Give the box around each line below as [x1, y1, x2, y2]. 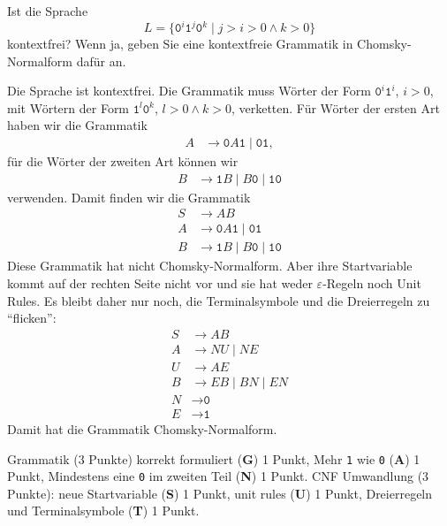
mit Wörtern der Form [7, 98, 130, 117]
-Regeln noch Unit [322, 274, 421, 292]
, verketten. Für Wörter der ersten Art [231, 98, 440, 117]
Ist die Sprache [7, 2, 88, 19]
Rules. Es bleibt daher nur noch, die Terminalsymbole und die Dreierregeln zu [7, 291, 430, 309]
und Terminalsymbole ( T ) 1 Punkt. [7, 501, 200, 520]
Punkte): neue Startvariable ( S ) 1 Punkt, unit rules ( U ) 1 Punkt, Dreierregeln [7, 484, 433, 502]
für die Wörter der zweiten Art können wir [7, 152, 239, 171]
